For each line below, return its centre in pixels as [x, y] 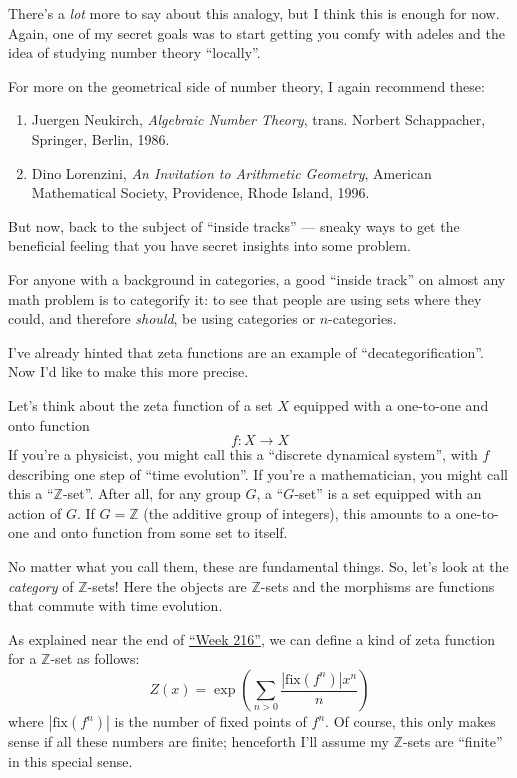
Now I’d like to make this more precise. [128, 371]
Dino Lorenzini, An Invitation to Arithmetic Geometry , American [231, 172]
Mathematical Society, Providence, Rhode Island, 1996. [200, 192]
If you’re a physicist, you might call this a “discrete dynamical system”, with [243, 454]
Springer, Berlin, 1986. [100, 138]
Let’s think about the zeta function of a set [140, 404]
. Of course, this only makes [410, 721]
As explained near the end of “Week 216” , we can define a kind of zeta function [251, 638]
